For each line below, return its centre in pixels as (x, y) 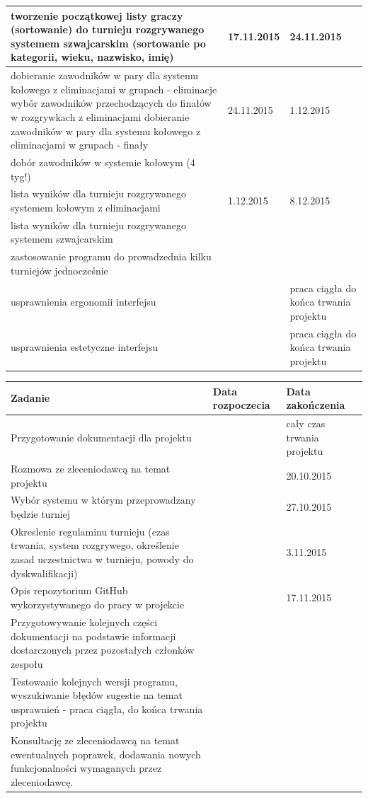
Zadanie (30, 398)
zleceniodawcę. (42, 781)
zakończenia (316, 405)
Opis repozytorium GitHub (69, 590)
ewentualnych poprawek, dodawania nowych (106, 754)
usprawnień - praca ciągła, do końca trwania (107, 709)
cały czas (306, 423)
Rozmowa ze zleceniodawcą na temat (91, 468)
